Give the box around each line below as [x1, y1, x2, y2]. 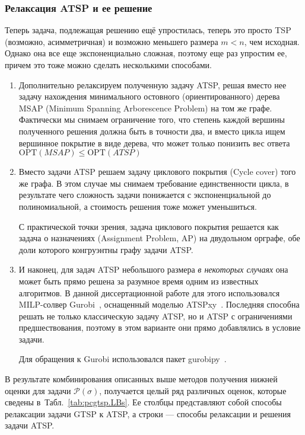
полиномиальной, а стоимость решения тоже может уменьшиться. [18, 200, 257, 212]
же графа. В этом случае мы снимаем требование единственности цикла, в [18, 177, 289, 189]
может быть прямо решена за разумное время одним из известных [18, 274, 259, 287]
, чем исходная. [244, 35, 300, 47]
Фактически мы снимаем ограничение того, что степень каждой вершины [18, 113, 285, 126]
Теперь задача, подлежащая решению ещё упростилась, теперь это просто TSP [5, 24, 291, 36]
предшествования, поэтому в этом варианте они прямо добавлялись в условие [18, 321, 301, 334]
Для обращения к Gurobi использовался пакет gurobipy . [18, 353, 227, 365]
